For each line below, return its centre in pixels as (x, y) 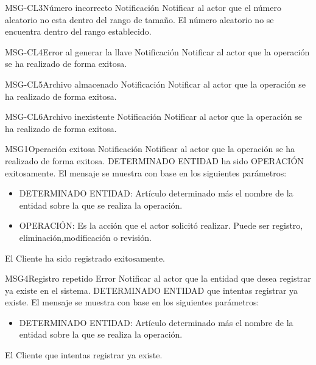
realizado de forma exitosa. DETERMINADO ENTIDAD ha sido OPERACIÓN (154, 160)
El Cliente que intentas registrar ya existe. (84, 355)
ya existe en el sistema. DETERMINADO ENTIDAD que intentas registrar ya (152, 290)
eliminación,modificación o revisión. (85, 237)
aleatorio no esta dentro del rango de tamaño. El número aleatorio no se (139, 19)
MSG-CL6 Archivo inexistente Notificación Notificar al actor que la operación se (153, 116)
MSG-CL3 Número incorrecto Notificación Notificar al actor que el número (143, 7)
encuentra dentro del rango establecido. (78, 31)
